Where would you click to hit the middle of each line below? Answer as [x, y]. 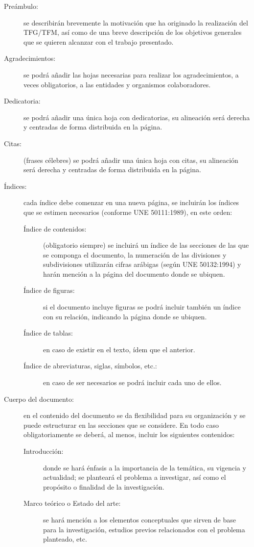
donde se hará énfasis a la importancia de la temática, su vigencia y [145, 467]
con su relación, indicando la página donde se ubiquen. [125, 316]
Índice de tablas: [48, 333]
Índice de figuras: [49, 290]
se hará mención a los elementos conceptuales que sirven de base [140, 519]
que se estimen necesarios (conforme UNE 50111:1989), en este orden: [128, 212]
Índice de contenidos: [55, 228]
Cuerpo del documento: [39, 399]
